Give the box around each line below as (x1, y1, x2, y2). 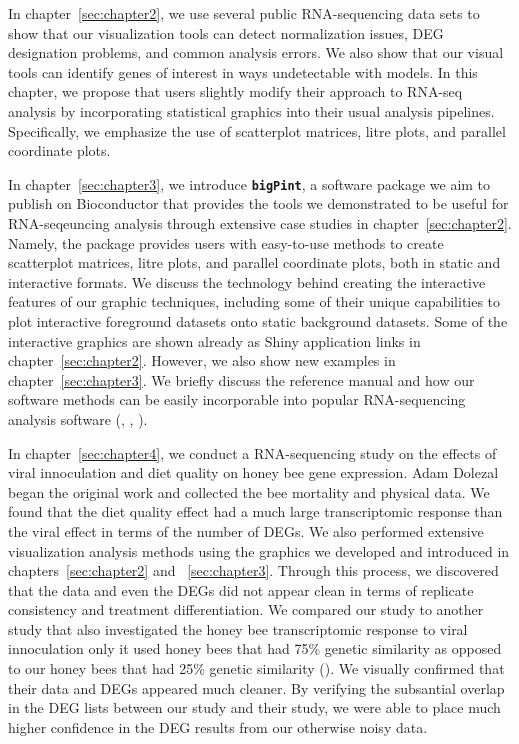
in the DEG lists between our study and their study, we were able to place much (8, 697, 501, 718)
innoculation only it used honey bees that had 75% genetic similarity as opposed (8, 638, 502, 659)
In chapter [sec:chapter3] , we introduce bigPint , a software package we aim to (8, 173, 491, 194)
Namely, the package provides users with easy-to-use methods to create (8, 232, 444, 253)
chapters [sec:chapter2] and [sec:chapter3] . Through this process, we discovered (8, 560, 499, 581)
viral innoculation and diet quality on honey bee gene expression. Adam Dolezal (8, 462, 499, 483)
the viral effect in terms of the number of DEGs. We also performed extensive (8, 520, 484, 541)
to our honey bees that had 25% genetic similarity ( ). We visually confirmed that (8, 658, 505, 679)
